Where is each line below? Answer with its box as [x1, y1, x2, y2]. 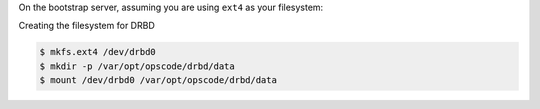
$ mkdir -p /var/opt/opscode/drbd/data [39, 60, 235, 72]
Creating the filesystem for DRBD [18, 20, 155, 32]
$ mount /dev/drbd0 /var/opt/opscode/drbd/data [39, 75, 277, 86]
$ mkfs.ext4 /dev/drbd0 [39, 46, 157, 58]
